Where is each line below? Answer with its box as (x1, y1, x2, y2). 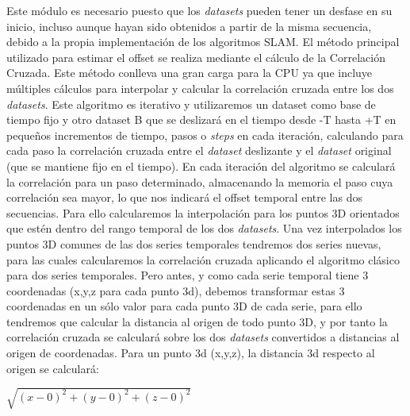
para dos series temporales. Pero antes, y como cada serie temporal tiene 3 (6, 267, 369, 283)
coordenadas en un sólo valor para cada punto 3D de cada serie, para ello (6, 298, 362, 314)
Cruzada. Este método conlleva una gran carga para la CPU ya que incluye (6, 64, 373, 81)
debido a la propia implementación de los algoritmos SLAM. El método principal (6, 33, 400, 50)
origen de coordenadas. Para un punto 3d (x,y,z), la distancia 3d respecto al (6, 345, 375, 361)
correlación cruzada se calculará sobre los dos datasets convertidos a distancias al (6, 329, 400, 345)
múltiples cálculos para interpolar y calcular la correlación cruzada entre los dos (6, 79, 394, 96)
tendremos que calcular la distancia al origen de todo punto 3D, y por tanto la (6, 313, 388, 329)
